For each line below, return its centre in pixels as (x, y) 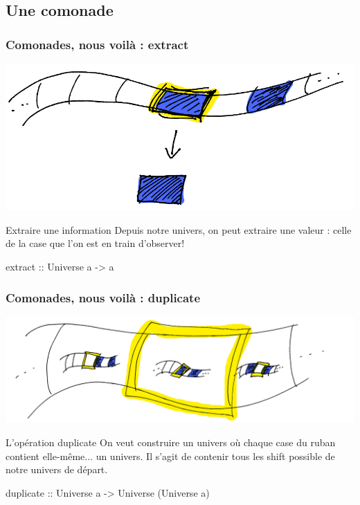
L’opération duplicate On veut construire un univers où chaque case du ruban (171, 442)
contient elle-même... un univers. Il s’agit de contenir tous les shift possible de (170, 456)
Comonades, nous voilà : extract (97, 44)
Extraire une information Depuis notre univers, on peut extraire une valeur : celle (179, 229)
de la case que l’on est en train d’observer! (95, 243)
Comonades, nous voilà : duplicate (103, 297)
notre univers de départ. (57, 469)
